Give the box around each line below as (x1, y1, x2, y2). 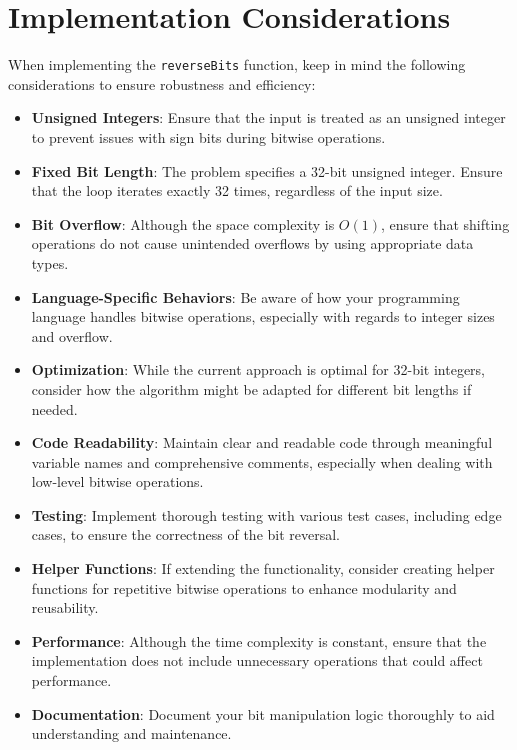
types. (31, 252, 69, 273)
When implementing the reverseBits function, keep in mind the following (8, 54, 466, 75)
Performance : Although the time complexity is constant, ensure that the (31, 630, 487, 651)
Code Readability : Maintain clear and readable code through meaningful (31, 432, 493, 453)
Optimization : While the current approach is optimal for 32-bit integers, (31, 359, 486, 380)
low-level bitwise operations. (31, 471, 204, 492)
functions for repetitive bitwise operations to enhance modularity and (31, 577, 457, 598)
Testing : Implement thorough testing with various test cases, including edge (31, 504, 502, 525)
